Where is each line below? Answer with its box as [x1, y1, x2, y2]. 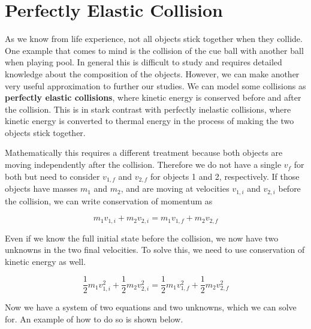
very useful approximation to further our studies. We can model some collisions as [5, 79, 306, 92]
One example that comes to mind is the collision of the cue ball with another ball [5, 44, 304, 56]
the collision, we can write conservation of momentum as [5, 194, 213, 207]
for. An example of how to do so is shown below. [5, 313, 183, 325]
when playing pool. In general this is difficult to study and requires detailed [5, 56, 282, 68]
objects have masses [5, 182, 78, 195]
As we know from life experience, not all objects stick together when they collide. [5, 32, 303, 45]
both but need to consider [5, 170, 100, 182]
